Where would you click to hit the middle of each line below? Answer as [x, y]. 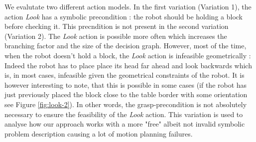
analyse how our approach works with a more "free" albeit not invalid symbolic [125, 124]
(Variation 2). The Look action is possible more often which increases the [116, 36]
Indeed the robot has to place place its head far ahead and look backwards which [128, 65]
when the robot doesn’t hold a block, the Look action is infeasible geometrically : [128, 55]
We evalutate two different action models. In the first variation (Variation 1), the [128, 6]
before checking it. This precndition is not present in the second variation [117, 26]
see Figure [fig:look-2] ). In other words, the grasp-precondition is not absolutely [126, 104]
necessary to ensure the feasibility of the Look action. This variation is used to [124, 114]
